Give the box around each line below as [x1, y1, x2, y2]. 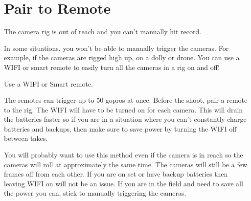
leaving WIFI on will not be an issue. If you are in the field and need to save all [4, 178, 243, 188]
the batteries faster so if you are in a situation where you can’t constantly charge [4, 114, 247, 124]
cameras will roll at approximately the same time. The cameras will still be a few [4, 159, 247, 169]
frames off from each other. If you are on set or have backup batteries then [4, 169, 228, 179]
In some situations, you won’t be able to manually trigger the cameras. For [4, 43, 229, 53]
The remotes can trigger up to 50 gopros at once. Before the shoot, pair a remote [4, 95, 248, 105]
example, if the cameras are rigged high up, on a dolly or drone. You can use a [4, 52, 240, 63]
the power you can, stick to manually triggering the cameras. [4, 188, 186, 198]
